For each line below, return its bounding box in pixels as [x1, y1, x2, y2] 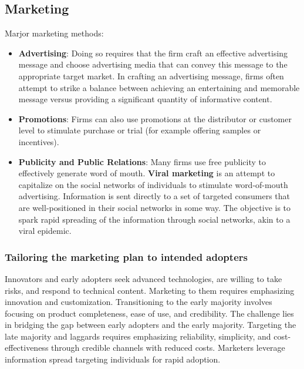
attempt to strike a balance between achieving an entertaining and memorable [18, 81, 300, 93]
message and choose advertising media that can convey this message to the [18, 58, 288, 71]
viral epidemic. [18, 224, 72, 237]
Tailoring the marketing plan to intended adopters [5, 249, 248, 264]
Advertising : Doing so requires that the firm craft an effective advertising [18, 46, 288, 59]
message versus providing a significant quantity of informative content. [18, 93, 272, 105]
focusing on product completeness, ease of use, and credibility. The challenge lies [5, 307, 294, 319]
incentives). [18, 135, 59, 147]
